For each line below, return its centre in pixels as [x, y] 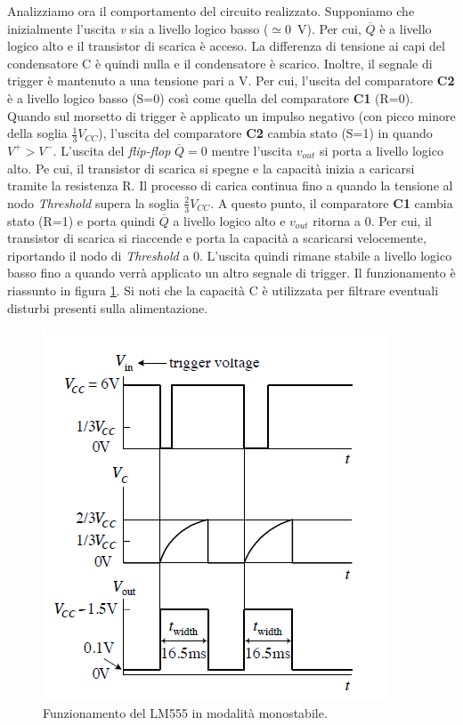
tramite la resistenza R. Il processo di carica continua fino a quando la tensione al [230, 185]
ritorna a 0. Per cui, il [372, 220]
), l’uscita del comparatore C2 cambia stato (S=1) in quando [265, 133]
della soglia [37, 133]
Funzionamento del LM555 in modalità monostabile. [185, 712]
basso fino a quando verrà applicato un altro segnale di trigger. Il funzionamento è [231, 273]
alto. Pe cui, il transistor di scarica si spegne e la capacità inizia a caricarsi [211, 168]
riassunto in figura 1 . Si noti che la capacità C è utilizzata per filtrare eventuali [223, 290]
